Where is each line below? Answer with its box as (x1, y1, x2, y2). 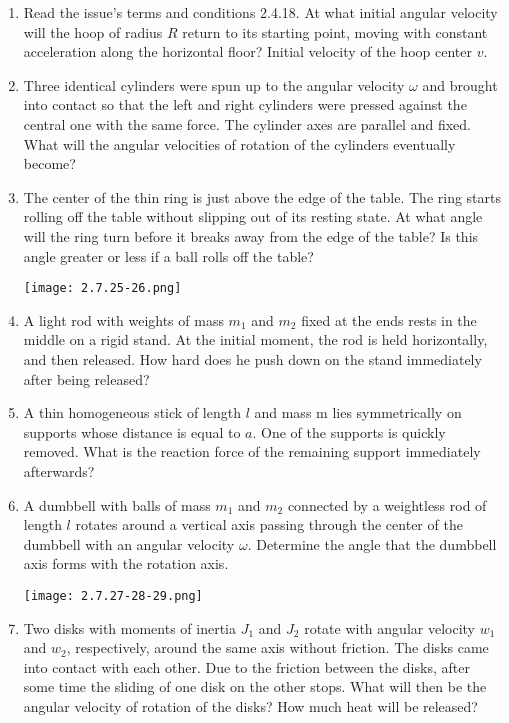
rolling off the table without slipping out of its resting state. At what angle (23, 206, 483, 227)
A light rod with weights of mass (23, 309, 224, 330)
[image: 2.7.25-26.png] (23, 281, 182, 296)
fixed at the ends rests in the (301, 309, 477, 330)
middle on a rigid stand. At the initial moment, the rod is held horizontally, (23, 329, 488, 350)
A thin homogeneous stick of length (23, 402, 241, 423)
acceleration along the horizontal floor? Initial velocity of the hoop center (23, 41, 472, 62)
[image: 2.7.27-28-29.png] (23, 588, 203, 603)
